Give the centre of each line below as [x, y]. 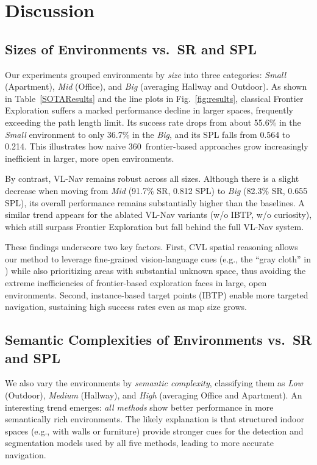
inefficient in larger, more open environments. [90, 158]
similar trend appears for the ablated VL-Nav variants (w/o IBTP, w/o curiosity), [158, 214]
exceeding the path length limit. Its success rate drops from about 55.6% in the [153, 122]
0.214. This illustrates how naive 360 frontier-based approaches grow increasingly [157, 146]
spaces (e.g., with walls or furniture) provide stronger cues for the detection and [154, 431]
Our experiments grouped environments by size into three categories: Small [146, 74]
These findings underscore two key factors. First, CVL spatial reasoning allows [151, 247]
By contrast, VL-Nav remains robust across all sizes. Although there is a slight [152, 178]
